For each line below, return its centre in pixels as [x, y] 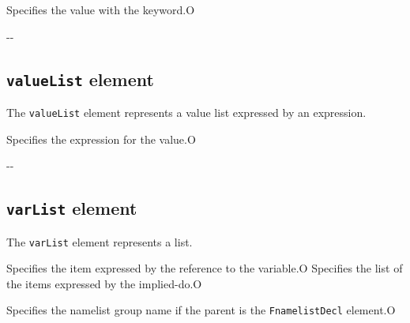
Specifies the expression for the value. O [101, 139]
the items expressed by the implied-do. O [104, 283]
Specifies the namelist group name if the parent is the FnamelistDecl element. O [201, 310]
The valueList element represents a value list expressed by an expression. [186, 112]
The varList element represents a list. [100, 241]
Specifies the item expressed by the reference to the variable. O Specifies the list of [205, 268]
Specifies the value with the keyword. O [101, 9]
